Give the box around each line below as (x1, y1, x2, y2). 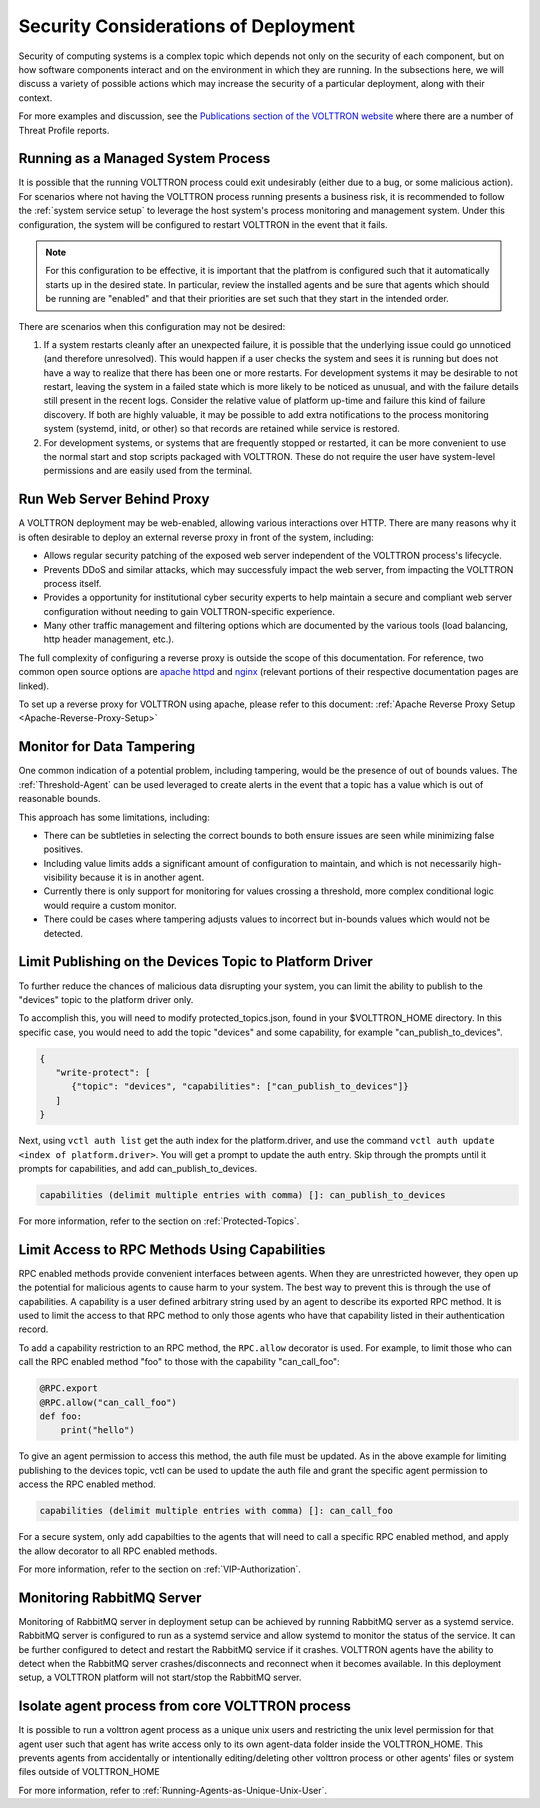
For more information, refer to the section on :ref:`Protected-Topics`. (18, 1215, 300, 1227)
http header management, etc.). (43, 633, 175, 645)
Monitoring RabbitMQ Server (18, 1589, 202, 1606)
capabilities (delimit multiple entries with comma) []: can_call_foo (39, 1505, 394, 1517)
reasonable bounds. (18, 793, 101, 805)
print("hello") (60, 1425, 135, 1436)
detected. (43, 927, 84, 939)
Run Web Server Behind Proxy (18, 491, 210, 508)
